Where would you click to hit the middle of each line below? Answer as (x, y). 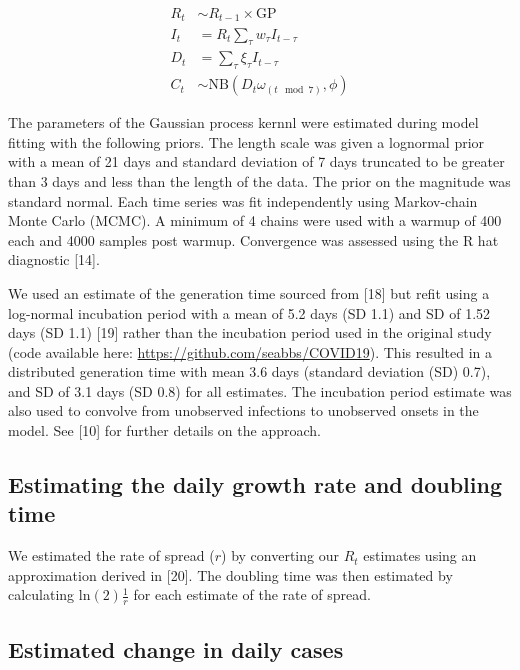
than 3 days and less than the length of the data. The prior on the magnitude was (259, 180)
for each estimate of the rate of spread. (252, 594)
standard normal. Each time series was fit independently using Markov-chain (243, 200)
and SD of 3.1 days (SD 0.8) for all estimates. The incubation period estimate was (260, 390)
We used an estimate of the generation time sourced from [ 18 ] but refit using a (249, 292)
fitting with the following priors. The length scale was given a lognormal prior (246, 141)
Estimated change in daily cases (176, 648)
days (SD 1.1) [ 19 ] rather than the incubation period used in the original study (250, 332)
